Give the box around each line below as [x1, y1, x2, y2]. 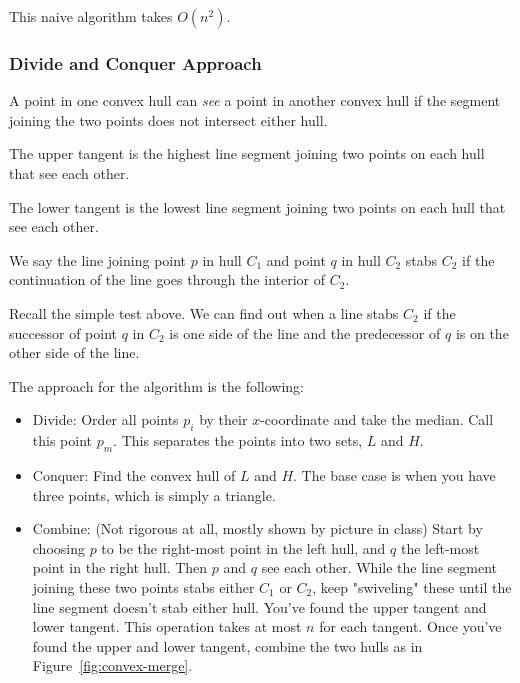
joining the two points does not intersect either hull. [9, 109, 328, 130]
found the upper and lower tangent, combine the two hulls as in [32, 635, 423, 656]
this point [32, 430, 93, 451]
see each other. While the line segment [261, 557, 498, 578]
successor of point [9, 322, 117, 343]
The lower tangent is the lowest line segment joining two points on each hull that [9, 196, 506, 217]
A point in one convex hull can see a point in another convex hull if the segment [9, 90, 501, 111]
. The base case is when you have [293, 464, 496, 485]
